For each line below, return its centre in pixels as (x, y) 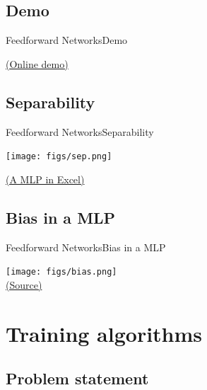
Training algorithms (104, 333)
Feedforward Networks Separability (80, 131)
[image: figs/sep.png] (59, 157)
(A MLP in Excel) (45, 179)
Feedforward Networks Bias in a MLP (86, 247)
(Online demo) (37, 63)
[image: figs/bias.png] (61, 272)
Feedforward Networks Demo (67, 40)
